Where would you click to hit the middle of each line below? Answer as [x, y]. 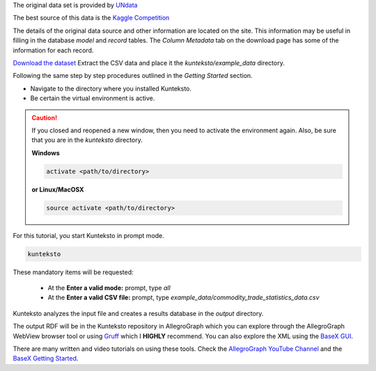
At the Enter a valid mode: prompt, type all [109, 287]
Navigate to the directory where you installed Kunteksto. [111, 88]
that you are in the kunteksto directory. [87, 140]
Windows [46, 152]
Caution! [45, 118]
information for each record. [53, 50]
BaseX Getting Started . [46, 358]
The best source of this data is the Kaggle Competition [91, 18]
